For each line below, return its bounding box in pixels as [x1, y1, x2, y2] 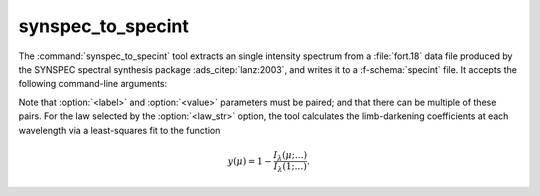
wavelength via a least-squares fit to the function [18, 124, 221, 136]
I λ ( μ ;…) [273, 149, 308, 163]
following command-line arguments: [18, 78, 168, 90]
